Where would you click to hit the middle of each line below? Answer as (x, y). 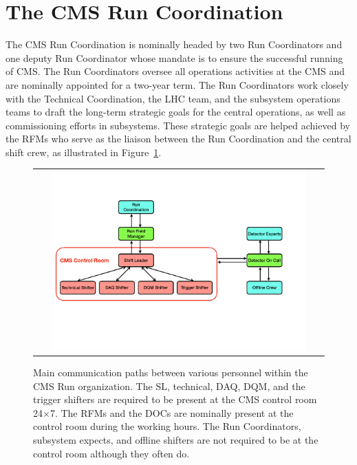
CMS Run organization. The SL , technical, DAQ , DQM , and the (169, 386)
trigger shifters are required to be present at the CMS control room (175, 399)
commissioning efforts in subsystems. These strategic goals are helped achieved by (178, 125)
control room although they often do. (111, 453)
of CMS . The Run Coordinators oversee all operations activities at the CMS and (175, 71)
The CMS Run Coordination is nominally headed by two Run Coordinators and (174, 44)
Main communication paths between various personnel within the (171, 372)
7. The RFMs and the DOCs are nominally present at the (172, 412)
